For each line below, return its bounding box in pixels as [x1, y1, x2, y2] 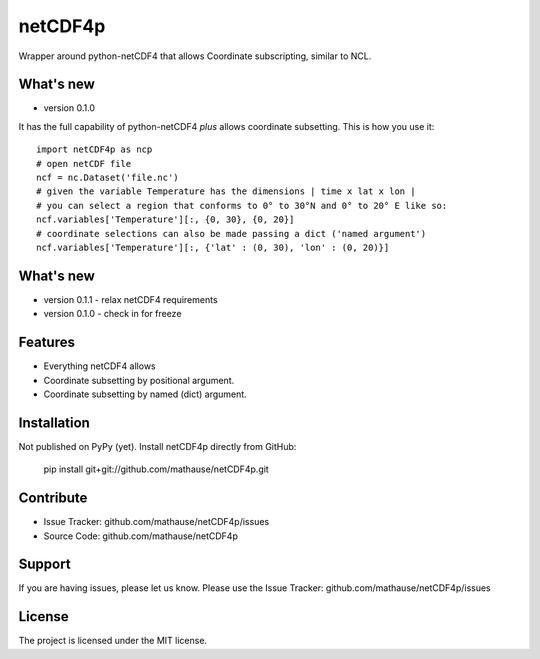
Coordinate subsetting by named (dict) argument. [43, 388, 247, 400]
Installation [18, 414, 90, 431]
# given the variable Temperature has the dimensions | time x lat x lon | [36, 186, 416, 197]
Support [18, 556, 71, 573]
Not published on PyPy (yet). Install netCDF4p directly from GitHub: [18, 440, 297, 452]
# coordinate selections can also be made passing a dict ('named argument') [36, 228, 427, 239]
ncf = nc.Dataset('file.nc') [36, 172, 179, 184]
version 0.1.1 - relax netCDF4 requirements [43, 293, 219, 305]
